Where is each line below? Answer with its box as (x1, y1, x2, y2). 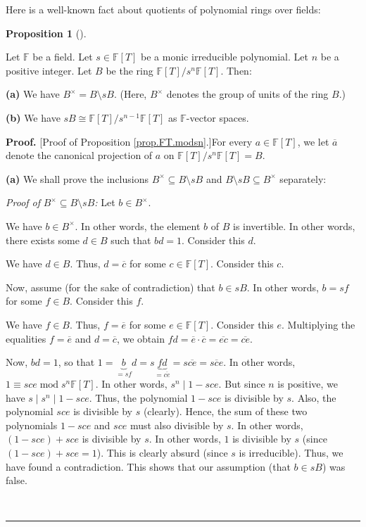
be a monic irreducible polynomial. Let (141, 49, 308, 64)
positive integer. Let (6, 63, 92, 77)
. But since (218, 376, 265, 391)
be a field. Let (32, 49, 93, 64)
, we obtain (116, 331, 165, 345)
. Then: (220, 63, 252, 77)
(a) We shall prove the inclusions (6, 171, 149, 186)
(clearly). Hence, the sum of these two (143, 404, 308, 419)
